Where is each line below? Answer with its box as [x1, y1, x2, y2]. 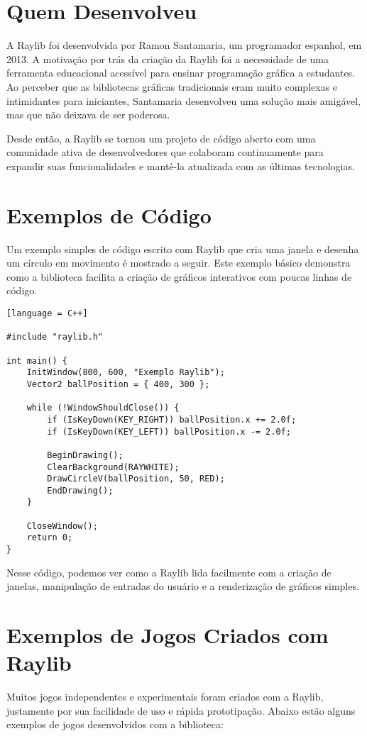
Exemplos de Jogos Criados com [6, 620, 329, 649]
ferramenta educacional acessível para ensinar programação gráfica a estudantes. [6, 65, 356, 80]
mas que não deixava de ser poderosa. [6, 107, 170, 122]
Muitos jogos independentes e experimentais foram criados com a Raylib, [6, 689, 324, 704]
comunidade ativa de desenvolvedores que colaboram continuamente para [6, 145, 324, 160]
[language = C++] [6, 308, 88, 318]
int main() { [6, 355, 67, 366]
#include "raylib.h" [6, 332, 104, 342]
